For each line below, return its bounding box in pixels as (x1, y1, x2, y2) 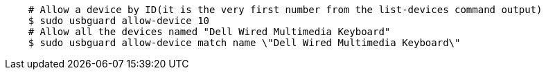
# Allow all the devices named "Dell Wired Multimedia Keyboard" (28, 26, 391, 37)
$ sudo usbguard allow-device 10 (28, 15, 210, 26)
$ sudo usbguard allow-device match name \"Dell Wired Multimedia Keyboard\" (28, 37, 461, 48)
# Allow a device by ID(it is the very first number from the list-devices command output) (28, 4, 543, 15)
